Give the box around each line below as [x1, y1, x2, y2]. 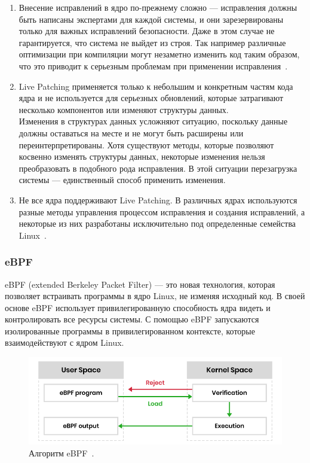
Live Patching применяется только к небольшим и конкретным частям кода [19, 80, 293, 92]
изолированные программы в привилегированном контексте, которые [5, 324, 255, 337]
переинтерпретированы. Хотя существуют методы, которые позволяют [19, 138, 274, 151]
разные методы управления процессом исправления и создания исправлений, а [19, 205, 305, 218]
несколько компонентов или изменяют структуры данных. [19, 103, 229, 115]
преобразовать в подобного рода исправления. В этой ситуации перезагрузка [19, 162, 297, 174]
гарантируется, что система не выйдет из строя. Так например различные [19, 36, 286, 48]
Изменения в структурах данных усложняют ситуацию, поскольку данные [19, 115, 288, 127]
